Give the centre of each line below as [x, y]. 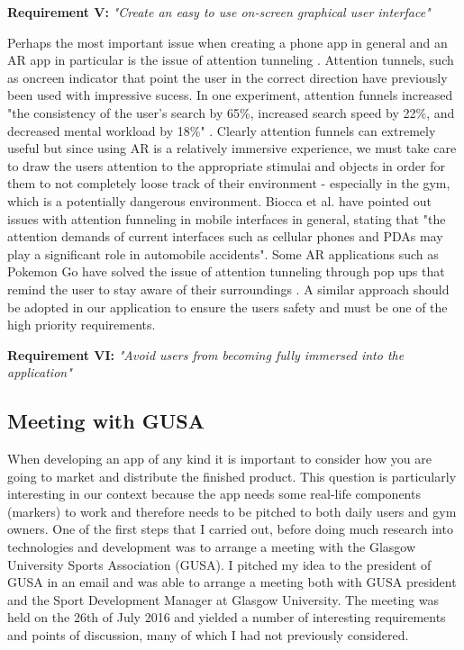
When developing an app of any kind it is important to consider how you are [219, 459]
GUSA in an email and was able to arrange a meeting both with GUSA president [232, 582]
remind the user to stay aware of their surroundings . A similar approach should [228, 289]
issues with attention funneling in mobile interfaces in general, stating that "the [227, 218]
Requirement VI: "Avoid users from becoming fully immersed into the [206, 354]
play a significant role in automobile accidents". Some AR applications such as [223, 253]
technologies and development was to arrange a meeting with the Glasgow [212, 547]
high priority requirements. [82, 325]
